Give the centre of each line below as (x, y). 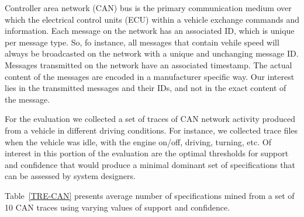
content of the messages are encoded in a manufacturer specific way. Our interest (150, 76)
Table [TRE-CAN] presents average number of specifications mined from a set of (150, 195)
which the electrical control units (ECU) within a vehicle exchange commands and (152, 19)
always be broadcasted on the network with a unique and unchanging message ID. (152, 53)
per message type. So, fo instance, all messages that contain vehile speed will (142, 42)
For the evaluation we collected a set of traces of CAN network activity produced (150, 119)
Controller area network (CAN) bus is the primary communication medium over (148, 8)
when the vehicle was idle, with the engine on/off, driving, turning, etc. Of (138, 141)
